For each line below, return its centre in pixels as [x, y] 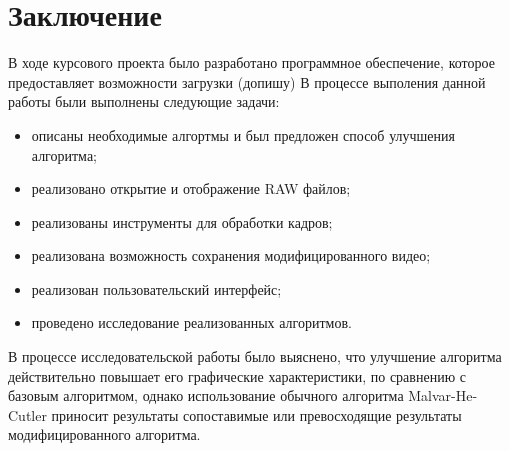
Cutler [27, 414]
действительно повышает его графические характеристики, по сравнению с [237, 375]
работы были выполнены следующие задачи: [144, 101]
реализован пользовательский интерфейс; [156, 288]
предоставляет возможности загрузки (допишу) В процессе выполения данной [247, 81]
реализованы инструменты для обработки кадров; [182, 221]
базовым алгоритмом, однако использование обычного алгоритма [206, 395]
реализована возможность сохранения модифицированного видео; [231, 255]
